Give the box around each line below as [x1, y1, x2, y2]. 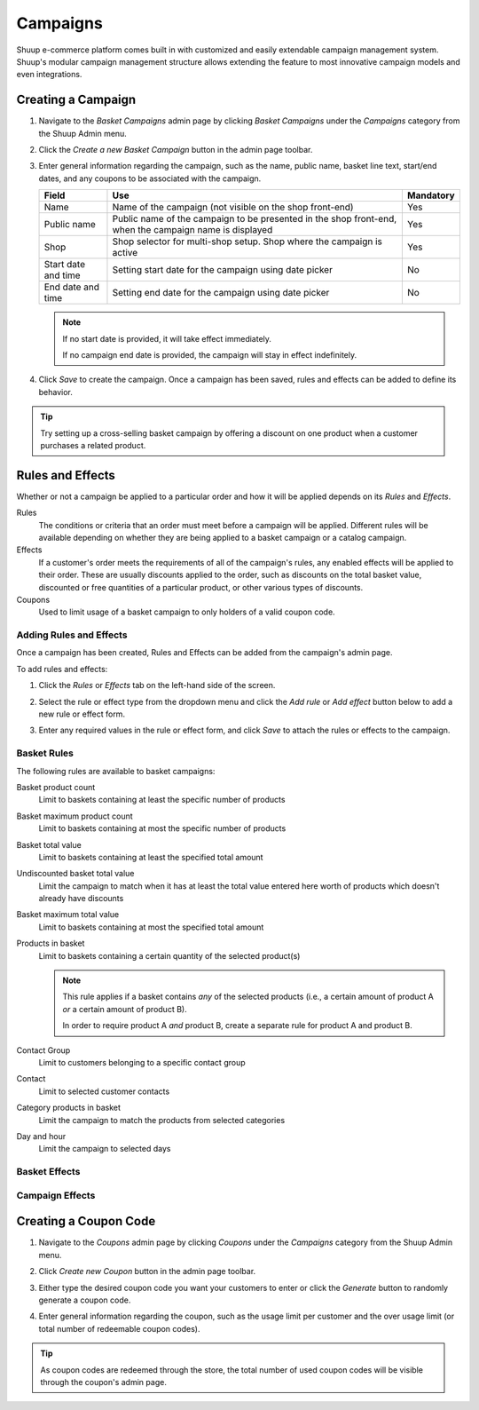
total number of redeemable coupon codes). [38, 1323, 200, 1334]
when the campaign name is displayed [112, 224, 273, 236]
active [112, 247, 138, 259]
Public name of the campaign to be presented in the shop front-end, [112, 213, 397, 226]
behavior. [38, 386, 73, 397]
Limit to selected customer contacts [38, 1086, 170, 1097]
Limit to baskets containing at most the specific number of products [38, 823, 287, 834]
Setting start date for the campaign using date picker [112, 264, 333, 276]
